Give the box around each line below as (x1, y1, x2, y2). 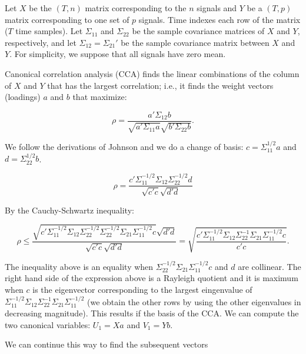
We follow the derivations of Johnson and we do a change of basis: (5, 141, 244, 153)
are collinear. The (238, 260, 301, 272)
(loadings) (5, 91, 41, 103)
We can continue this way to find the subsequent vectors (5, 338, 208, 350)
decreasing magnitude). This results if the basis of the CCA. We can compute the (5, 306, 299, 319)
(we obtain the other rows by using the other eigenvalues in (87, 295, 301, 308)
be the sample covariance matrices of (132, 25, 265, 37)
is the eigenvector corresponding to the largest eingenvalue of (32, 283, 252, 295)
